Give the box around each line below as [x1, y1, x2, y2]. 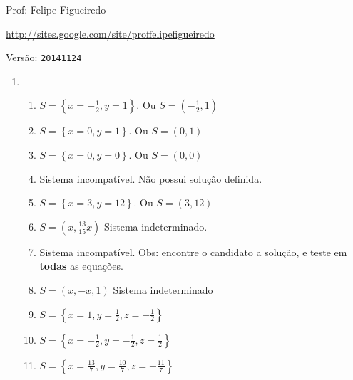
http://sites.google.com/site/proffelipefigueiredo [6, 26, 215, 41]
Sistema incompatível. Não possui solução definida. [39, 171, 262, 186]
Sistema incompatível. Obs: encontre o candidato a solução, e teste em [39, 244, 347, 259]
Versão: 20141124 [6, 50, 82, 65]
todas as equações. [39, 258, 123, 273]
